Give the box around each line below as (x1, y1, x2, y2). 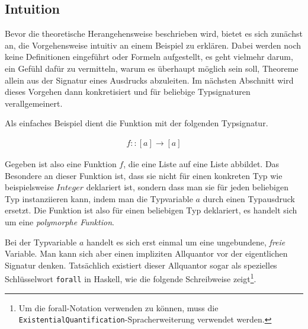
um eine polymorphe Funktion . (5, 215, 114, 228)
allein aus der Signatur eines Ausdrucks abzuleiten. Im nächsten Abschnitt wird (5, 74, 294, 86)
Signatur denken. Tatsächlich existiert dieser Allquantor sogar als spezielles (5, 258, 277, 271)
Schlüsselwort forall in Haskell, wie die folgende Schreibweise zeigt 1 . (5, 271, 256, 285)
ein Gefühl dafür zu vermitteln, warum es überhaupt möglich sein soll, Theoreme (5, 62, 299, 74)
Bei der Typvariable (5, 235, 77, 248)
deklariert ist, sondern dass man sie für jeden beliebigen (86, 181, 288, 193)
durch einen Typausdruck (203, 192, 295, 205)
